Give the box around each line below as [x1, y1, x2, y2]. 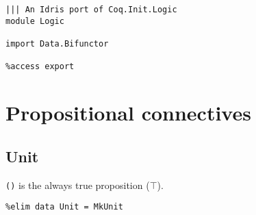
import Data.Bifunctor [5, 38, 109, 49]
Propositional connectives [5, 99, 251, 127]
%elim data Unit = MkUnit [5, 202, 123, 212]
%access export [5, 62, 75, 72]
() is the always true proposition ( [5, 177, 150, 192]
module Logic [5, 16, 64, 26]
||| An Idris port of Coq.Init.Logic [5, 5, 177, 14]
